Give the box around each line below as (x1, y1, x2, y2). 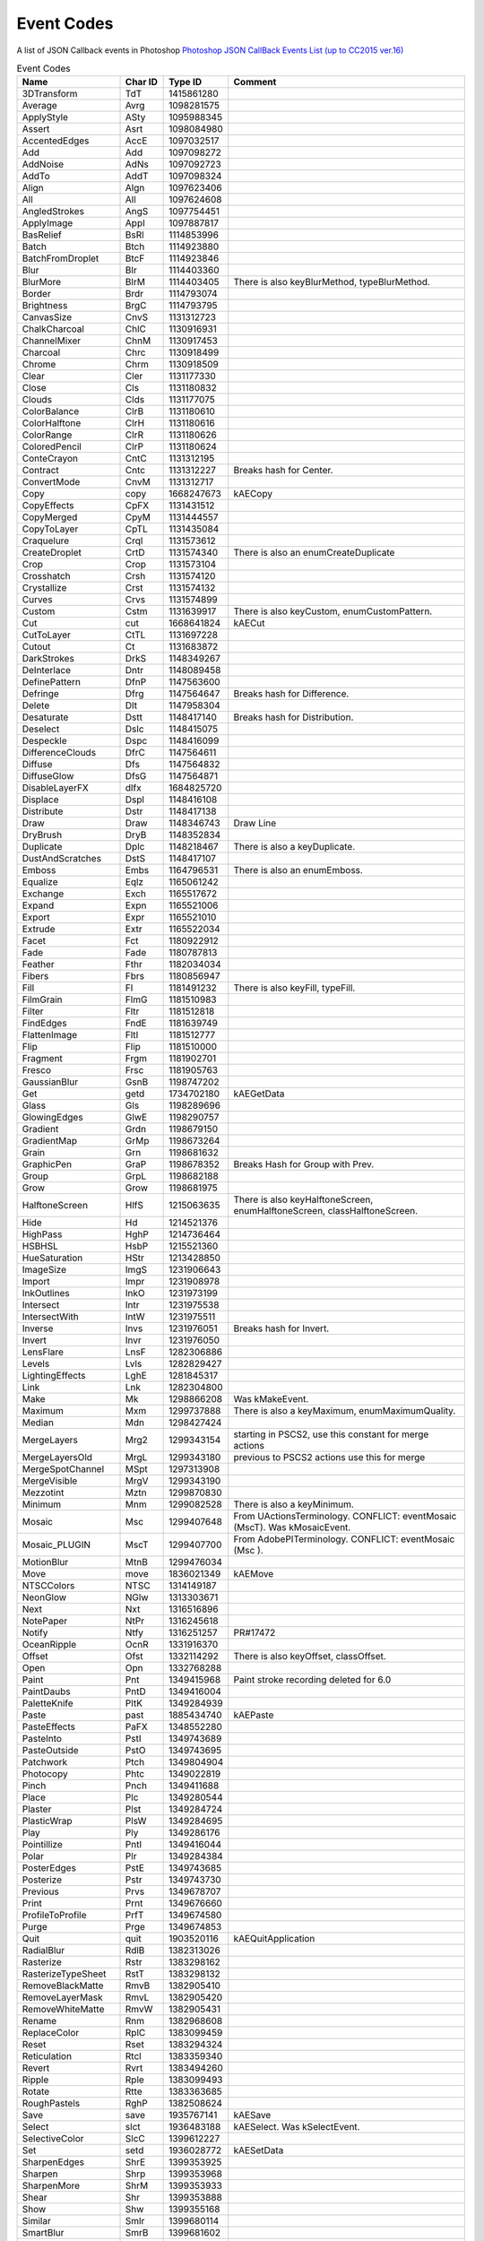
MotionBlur (22, 1556, 69, 1569)
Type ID (169, 76, 202, 89)
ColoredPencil (22, 440, 82, 453)
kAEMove (233, 1568, 274, 1580)
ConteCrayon (22, 453, 79, 465)
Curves (22, 593, 53, 606)
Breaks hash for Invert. (233, 1322, 330, 1335)
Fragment (22, 1052, 63, 1065)
